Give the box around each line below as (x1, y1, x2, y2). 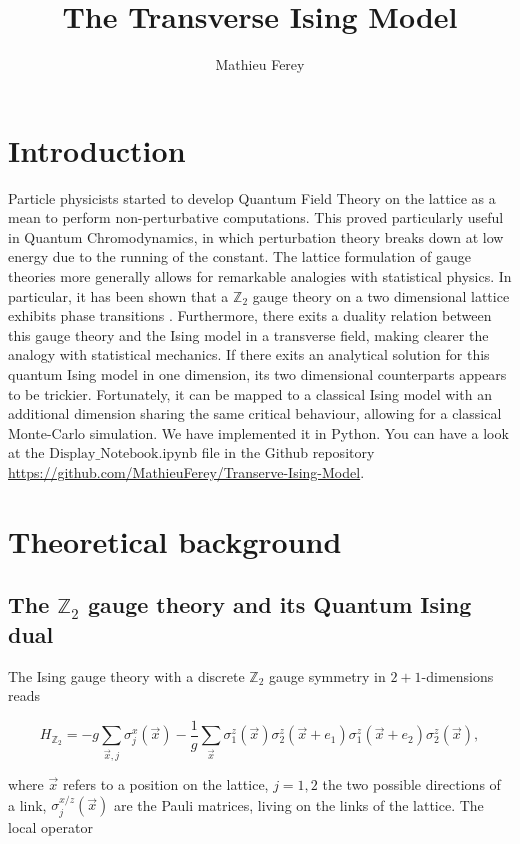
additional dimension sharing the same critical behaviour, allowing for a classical (8, 403, 502, 424)
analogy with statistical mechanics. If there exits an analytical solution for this (8, 344, 490, 365)
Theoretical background (8, 520, 342, 561)
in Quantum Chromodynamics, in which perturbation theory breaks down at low (8, 226, 504, 247)
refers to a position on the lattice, (62, 774, 269, 795)
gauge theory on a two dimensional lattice (252, 285, 510, 306)
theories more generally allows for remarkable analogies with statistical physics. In (8, 266, 512, 287)
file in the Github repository (201, 442, 375, 463)
